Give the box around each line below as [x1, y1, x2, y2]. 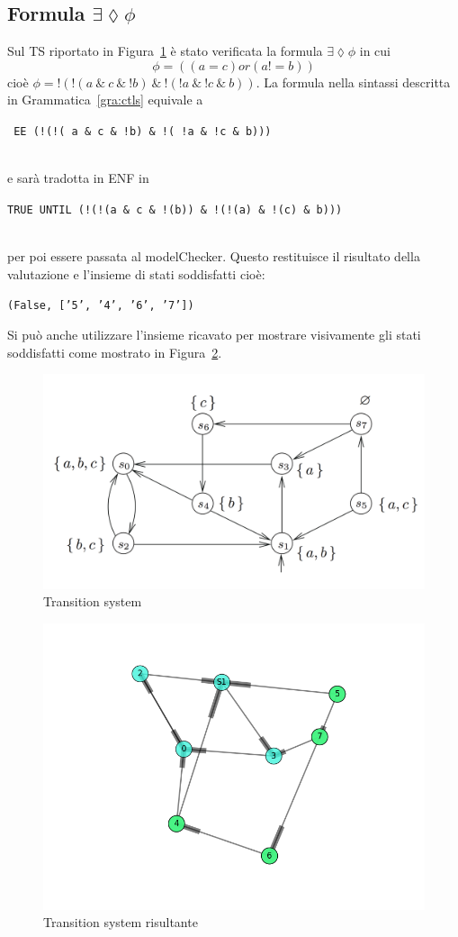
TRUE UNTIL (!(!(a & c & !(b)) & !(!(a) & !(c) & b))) [7, 203, 343, 216]
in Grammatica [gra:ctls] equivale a [7, 90, 203, 109]
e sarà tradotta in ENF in [7, 168, 149, 187]
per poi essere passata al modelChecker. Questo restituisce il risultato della [7, 247, 420, 266]
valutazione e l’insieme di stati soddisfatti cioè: [7, 264, 265, 283]
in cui [359, 41, 391, 60]
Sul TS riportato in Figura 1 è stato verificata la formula [7, 41, 323, 60]
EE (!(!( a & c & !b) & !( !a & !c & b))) [13, 124, 272, 138]
